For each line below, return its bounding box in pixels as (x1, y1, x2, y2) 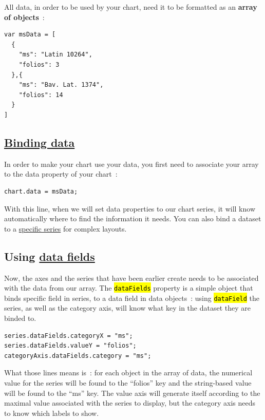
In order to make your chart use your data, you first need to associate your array (4, 158, 259, 169)
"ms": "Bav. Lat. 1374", (18, 81, 104, 89)
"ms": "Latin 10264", (18, 51, 92, 59)
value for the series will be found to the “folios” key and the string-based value (4, 377, 252, 388)
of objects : (4, 11, 45, 22)
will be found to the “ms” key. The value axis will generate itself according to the (4, 387, 260, 398)
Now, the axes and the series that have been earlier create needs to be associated (4, 272, 259, 283)
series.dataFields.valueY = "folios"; (4, 342, 137, 350)
